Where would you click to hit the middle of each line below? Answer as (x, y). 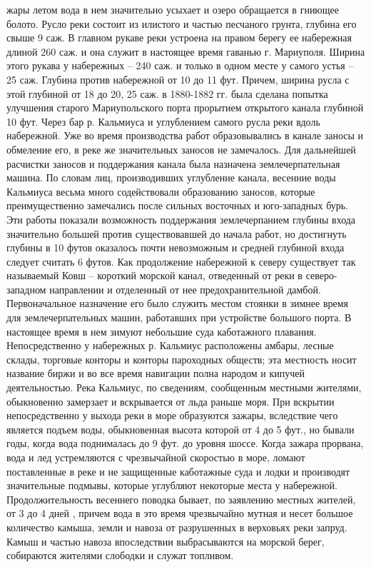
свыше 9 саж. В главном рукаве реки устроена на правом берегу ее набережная (179, 37)
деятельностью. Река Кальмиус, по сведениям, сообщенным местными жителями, (184, 387)
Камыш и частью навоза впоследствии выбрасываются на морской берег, (166, 541)
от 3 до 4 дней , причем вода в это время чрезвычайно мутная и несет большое (180, 513)
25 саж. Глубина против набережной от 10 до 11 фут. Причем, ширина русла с (178, 79)
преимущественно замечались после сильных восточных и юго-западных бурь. (177, 205)
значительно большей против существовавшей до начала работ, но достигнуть (177, 233)
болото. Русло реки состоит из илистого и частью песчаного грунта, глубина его (182, 23)
